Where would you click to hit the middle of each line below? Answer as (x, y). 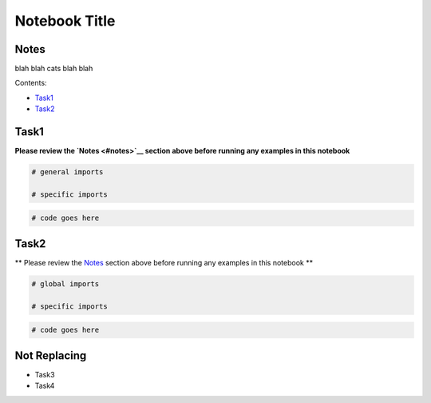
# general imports (67, 172)
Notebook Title (65, 21)
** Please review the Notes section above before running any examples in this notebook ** (164, 262)
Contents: (31, 83)
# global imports (65, 283)
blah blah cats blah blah (54, 69)
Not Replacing (51, 355)
